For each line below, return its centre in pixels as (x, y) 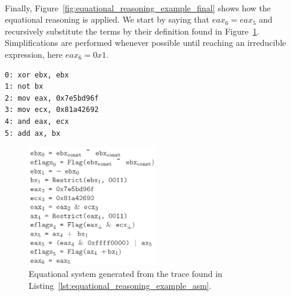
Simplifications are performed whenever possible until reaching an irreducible (145, 43)
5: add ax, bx (33, 133)
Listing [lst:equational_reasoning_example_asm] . (120, 285)
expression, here (34, 54)
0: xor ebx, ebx (37, 75)
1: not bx (24, 87)
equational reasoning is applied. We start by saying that (107, 19)
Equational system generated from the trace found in (126, 273)
